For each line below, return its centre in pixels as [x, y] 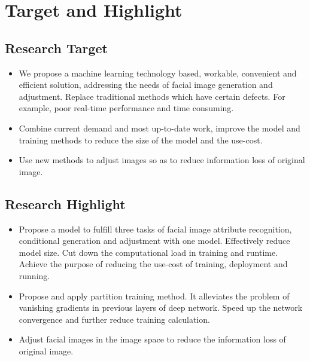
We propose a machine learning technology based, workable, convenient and [158, 73]
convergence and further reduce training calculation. [114, 319]
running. [34, 275]
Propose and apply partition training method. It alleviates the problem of [154, 296]
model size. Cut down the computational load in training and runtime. [148, 252]
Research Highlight [65, 204]
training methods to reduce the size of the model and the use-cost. [141, 140]
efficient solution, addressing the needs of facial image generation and [146, 85]
